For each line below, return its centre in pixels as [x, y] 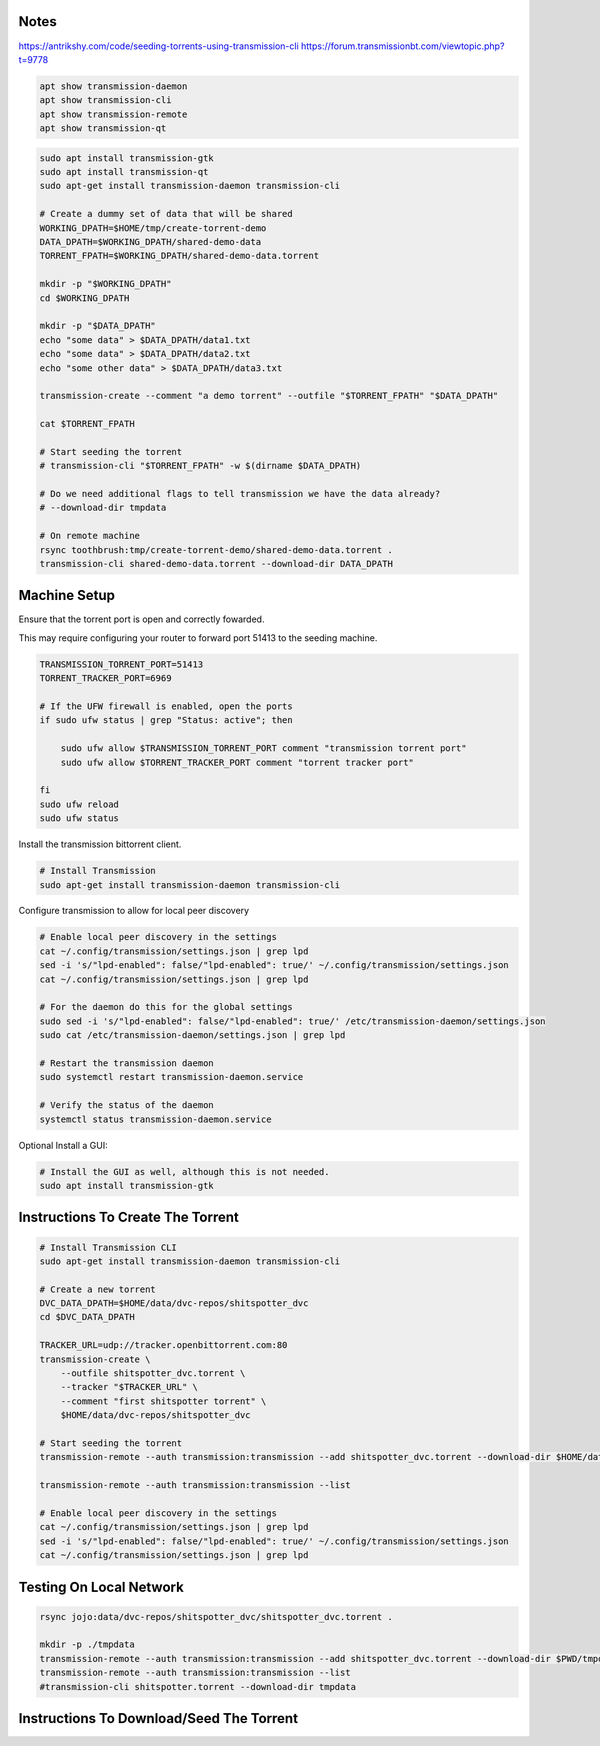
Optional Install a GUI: [63, 1145]
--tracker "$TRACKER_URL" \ [129, 1387]
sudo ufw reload [79, 804]
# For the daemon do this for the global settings [166, 1007]
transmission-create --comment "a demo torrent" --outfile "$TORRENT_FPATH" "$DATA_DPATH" [269, 396]
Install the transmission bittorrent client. [100, 844]
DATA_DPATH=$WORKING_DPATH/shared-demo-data [150, 241]
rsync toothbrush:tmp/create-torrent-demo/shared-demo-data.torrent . [216, 549]
